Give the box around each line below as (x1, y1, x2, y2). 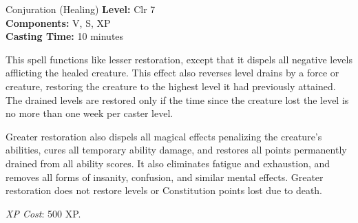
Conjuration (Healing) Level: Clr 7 (6, 2, 156, 16)
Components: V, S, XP (6, 15, 111, 30)
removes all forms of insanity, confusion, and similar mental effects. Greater (6, 169, 324, 184)
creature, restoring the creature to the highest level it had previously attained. (6, 78, 336, 93)
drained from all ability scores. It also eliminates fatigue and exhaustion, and (6, 156, 330, 170)
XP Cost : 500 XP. (6, 206, 81, 220)
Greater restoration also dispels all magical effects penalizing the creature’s (6, 129, 322, 143)
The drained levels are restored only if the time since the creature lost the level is (6, 92, 349, 107)
